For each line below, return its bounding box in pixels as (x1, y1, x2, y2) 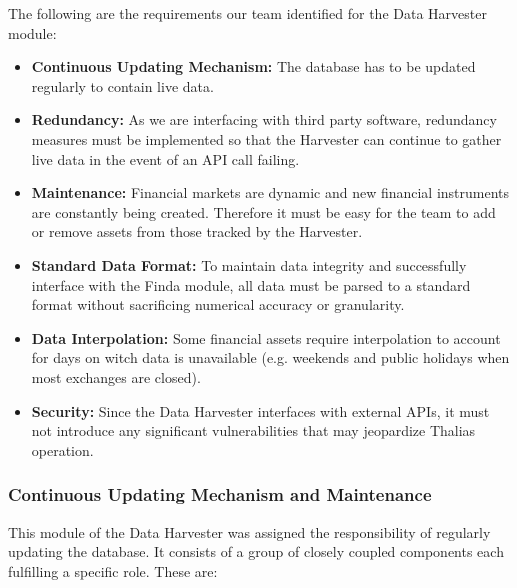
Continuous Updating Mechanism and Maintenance (8, 482, 432, 507)
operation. (31, 439, 94, 460)
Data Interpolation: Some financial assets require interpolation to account (31, 327, 501, 348)
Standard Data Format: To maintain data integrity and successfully (31, 254, 467, 275)
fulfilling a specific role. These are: (8, 560, 218, 581)
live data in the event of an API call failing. (31, 148, 300, 169)
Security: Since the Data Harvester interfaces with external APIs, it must (31, 400, 490, 421)
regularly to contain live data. (31, 75, 214, 96)
